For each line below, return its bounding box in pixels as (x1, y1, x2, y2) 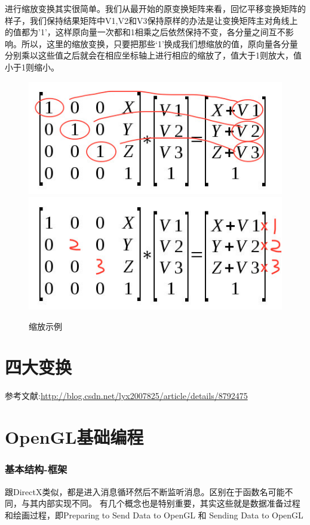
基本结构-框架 (5, 462, 67, 477)
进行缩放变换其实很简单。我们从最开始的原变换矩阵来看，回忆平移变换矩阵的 (5, 2, 306, 14)
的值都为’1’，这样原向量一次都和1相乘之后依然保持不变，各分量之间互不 (5, 26, 286, 38)
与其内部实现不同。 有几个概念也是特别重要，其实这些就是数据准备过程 (21, 497, 300, 509)
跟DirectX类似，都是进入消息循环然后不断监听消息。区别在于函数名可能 (5, 485, 285, 498)
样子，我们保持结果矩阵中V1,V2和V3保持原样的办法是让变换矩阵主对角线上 (5, 14, 298, 26)
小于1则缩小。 (5, 60, 59, 73)
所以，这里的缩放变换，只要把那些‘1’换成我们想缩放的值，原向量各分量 (21, 37, 298, 50)
